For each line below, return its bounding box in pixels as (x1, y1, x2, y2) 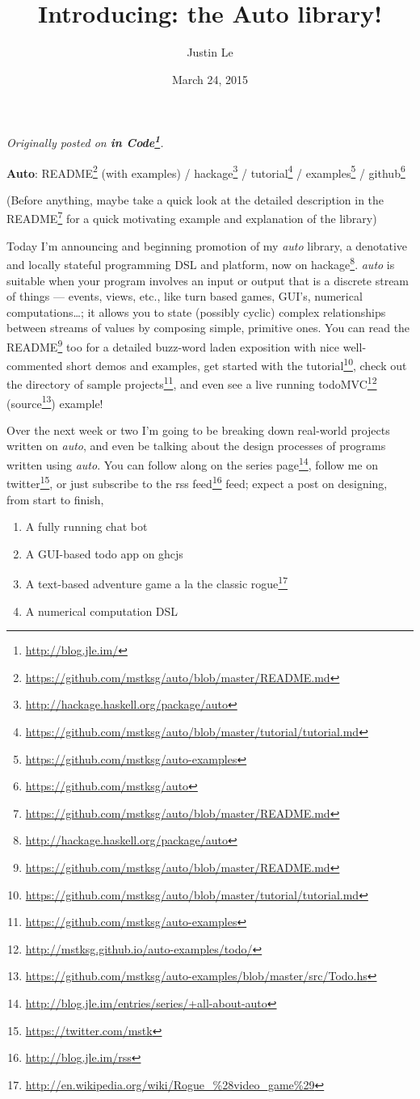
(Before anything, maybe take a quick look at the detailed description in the (6, 191, 384, 208)
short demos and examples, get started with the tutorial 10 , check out (66, 355, 407, 373)
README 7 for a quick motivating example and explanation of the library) (6, 208, 377, 227)
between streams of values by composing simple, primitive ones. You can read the (6, 319, 410, 336)
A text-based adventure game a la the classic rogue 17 (25, 573, 288, 592)
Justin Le (187, 44, 233, 61)
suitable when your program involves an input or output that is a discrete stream (6, 272, 409, 288)
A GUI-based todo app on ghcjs (25, 545, 183, 562)
